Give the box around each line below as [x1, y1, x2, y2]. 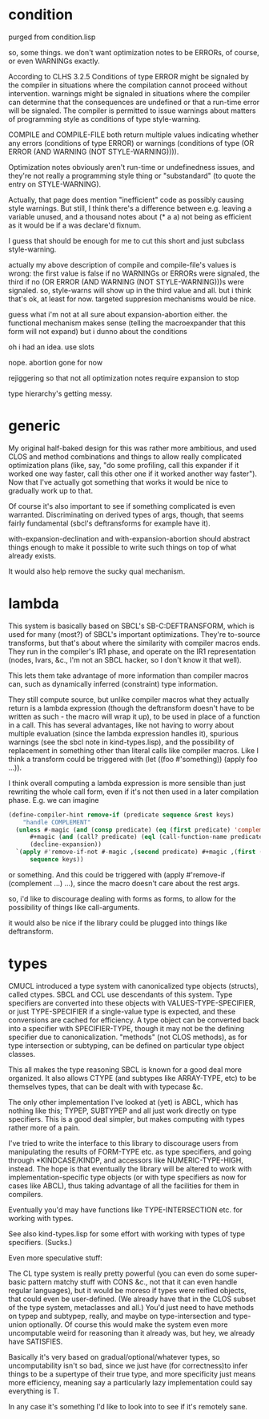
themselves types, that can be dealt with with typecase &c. [8, 1082, 203, 1091]
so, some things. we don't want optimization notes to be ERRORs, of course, [8, 47, 260, 57]
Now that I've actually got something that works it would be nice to [8, 477, 229, 486]
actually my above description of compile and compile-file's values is [8, 260, 237, 269]
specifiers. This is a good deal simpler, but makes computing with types [8, 1114, 246, 1123]
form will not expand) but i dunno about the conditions [8, 326, 188, 336]
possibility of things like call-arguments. [8, 902, 140, 912]
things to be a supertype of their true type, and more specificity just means [8, 1369, 256, 1379]
